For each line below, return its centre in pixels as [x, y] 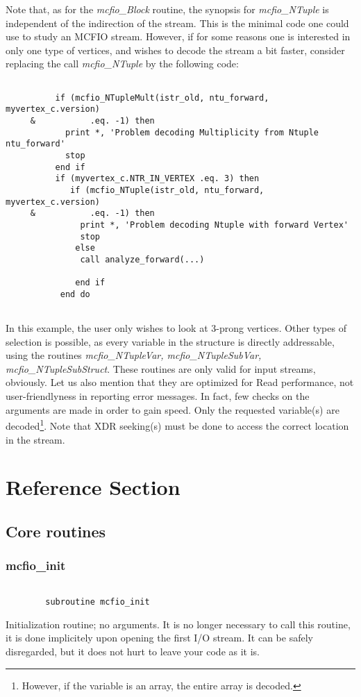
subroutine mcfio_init [98, 602]
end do [75, 294]
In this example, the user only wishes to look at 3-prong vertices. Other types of [176, 328]
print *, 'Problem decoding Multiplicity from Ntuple [192, 132]
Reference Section [93, 487]
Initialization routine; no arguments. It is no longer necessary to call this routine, [178, 624]
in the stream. [35, 439]
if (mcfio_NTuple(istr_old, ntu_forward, [167, 190]
